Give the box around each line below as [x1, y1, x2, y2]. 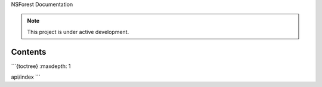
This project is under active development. [27, 28, 129, 35]
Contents [11, 46, 47, 57]
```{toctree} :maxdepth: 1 [11, 63, 71, 70]
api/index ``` [11, 73, 41, 80]
